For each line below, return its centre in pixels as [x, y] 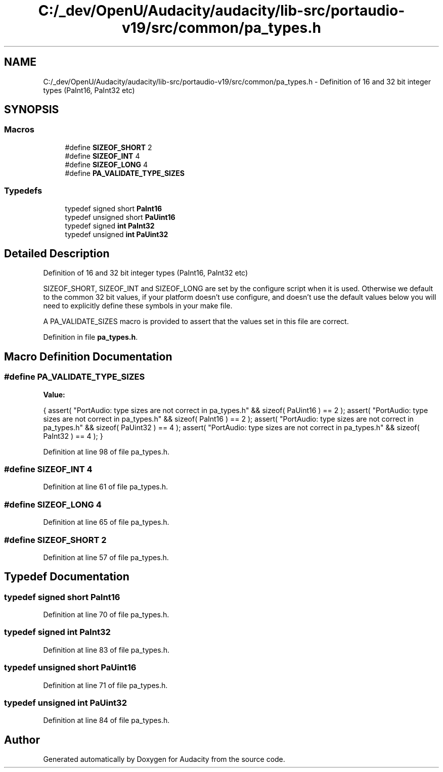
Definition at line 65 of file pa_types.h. [106, 522]
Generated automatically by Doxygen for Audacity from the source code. [164, 759]
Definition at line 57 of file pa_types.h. [106, 557]
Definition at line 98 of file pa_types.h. [106, 451]
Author [22, 740]
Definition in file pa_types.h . [91, 337]
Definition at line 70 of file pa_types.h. [106, 615]
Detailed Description [57, 253]
